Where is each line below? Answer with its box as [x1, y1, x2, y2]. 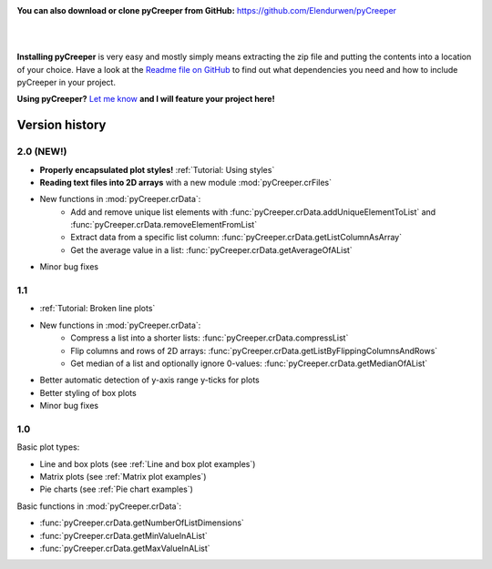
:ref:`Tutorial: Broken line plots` [39, 303, 156, 314]
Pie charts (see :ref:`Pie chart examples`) [39, 483, 193, 495]
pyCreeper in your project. [16, 76, 116, 87]
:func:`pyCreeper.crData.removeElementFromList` [70, 219, 258, 230]
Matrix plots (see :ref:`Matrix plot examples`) [39, 472, 207, 483]
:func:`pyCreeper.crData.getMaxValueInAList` [39, 543, 210, 554]
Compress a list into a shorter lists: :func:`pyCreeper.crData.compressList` [70, 332, 349, 343]
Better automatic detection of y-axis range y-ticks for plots [39, 374, 260, 386]
